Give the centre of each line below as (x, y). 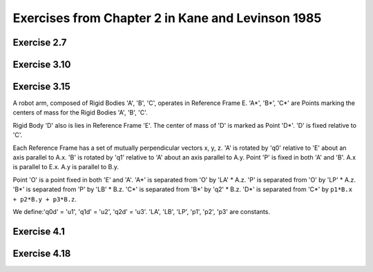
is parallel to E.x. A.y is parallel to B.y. (66, 167)
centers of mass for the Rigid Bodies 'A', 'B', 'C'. (80, 113)
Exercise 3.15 (41, 87)
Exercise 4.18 (42, 253)
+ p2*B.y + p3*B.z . (45, 199)
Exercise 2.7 (40, 42)
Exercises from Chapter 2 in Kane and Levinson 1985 (167, 18)
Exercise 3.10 (42, 65)
